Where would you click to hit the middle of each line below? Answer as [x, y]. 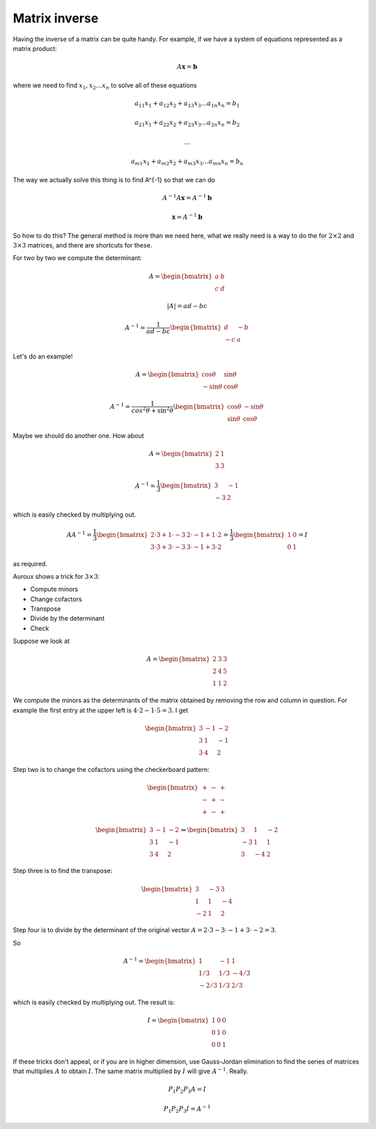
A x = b [187, 67]
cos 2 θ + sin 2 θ [152, 410]
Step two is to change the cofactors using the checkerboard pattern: [111, 769]
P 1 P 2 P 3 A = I [187, 1090]
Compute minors [54, 589]
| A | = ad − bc [187, 306]
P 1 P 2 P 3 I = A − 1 [187, 1109]
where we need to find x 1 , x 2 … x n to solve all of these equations [105, 86]
